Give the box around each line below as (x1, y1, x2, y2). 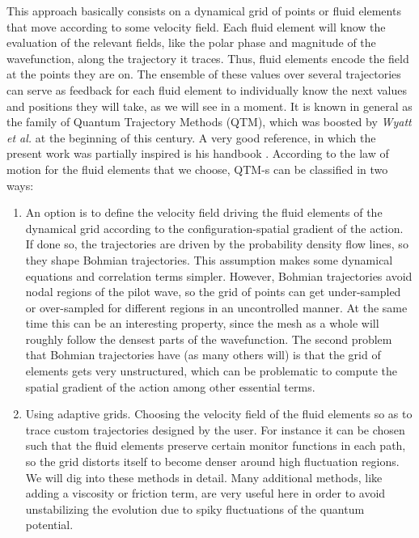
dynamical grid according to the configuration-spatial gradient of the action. (25, 219, 404, 236)
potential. (25, 516, 74, 533)
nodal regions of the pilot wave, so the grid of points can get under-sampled (25, 283, 401, 300)
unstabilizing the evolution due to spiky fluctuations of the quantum (25, 500, 365, 517)
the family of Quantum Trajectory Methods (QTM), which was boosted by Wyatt (6, 113, 412, 130)
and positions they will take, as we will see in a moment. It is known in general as (6, 97, 413, 114)
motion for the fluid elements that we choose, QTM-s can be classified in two (6, 160, 388, 177)
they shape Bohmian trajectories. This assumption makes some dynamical (25, 251, 393, 268)
